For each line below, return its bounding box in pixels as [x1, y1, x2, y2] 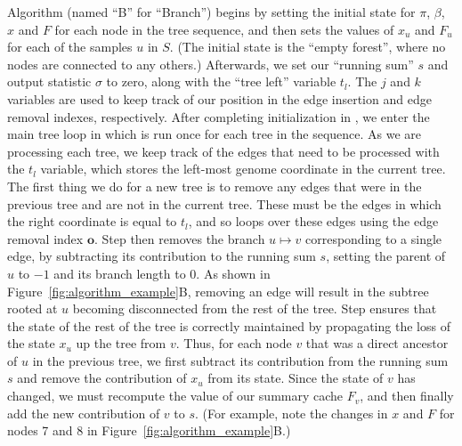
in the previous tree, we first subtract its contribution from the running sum [32, 351, 449, 369]
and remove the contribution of [17, 369, 187, 387]
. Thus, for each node [175, 334, 292, 353]
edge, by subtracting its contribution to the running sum [7, 247, 316, 265]
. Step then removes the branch [93, 229, 265, 247]
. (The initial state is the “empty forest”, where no [169, 37, 446, 56]
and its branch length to [53, 264, 186, 282]
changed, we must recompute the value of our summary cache [7, 386, 344, 405]
